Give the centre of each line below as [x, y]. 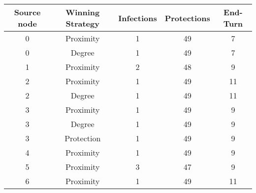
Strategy [82, 23]
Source [27, 12]
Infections [138, 18]
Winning [83, 12]
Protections [187, 18]
